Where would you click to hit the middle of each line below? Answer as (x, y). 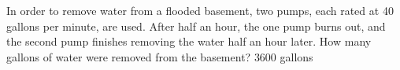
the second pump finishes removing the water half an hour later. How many (189, 41)
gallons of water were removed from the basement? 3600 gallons (160, 56)
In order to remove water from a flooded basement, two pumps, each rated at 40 (200, 10)
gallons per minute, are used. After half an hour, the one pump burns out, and (196, 26)
